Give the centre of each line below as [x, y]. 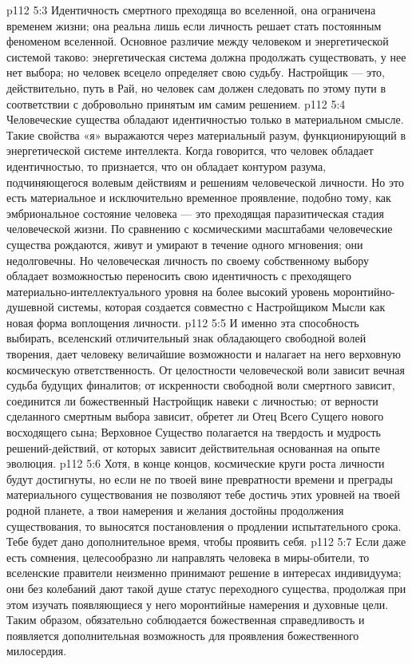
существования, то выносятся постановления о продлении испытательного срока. [204, 526]
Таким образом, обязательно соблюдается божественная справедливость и [186, 620]
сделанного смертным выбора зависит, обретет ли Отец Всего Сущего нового [195, 416]
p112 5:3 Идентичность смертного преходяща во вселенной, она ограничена [191, 10]
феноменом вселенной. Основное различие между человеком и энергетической [198, 41]
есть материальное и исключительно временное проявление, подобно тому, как [199, 198]
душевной [30, 307]
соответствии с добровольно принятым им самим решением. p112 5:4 [176, 103]
